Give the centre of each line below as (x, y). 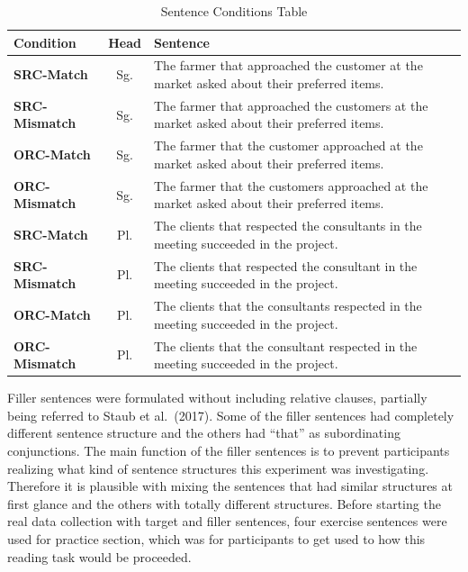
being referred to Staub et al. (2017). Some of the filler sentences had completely (231, 415)
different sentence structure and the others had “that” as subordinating (204, 433)
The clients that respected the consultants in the (288, 226)
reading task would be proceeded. (99, 556)
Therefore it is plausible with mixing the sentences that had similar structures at (230, 486)
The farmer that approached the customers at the (291, 105)
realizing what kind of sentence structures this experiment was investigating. (218, 468)
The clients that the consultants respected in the (288, 306)
